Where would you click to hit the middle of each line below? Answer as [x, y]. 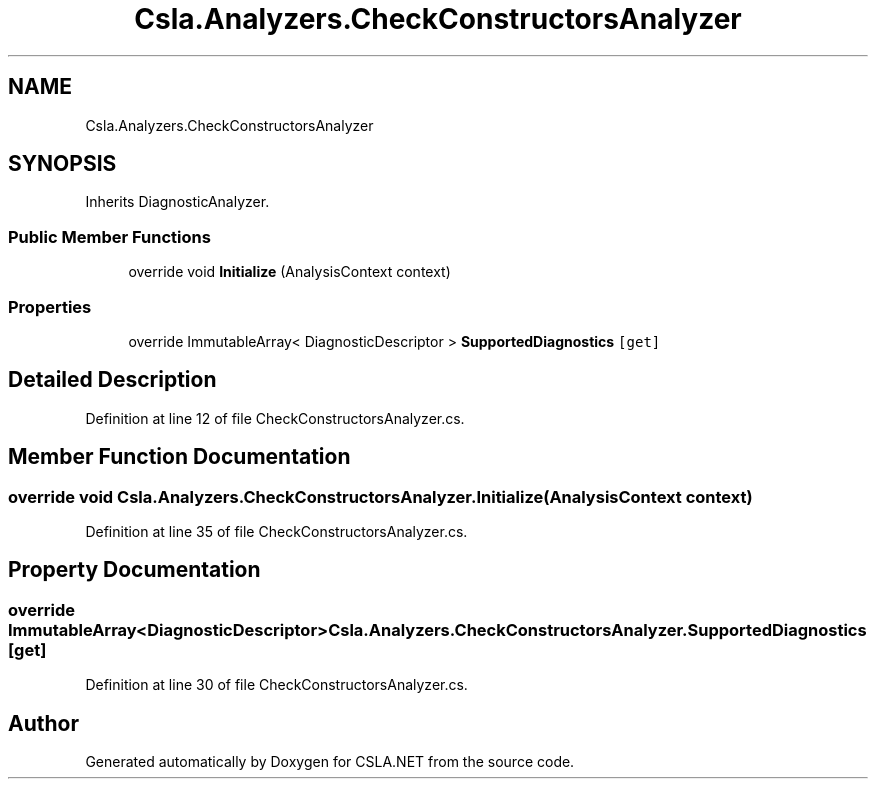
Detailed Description [112, 380]
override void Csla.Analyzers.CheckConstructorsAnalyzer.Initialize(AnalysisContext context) [380, 496]
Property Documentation [134, 570]
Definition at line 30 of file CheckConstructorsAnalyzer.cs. [276, 685]
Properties [50, 306]
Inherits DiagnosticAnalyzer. [177, 202]
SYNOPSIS [62, 164]
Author [43, 723]
